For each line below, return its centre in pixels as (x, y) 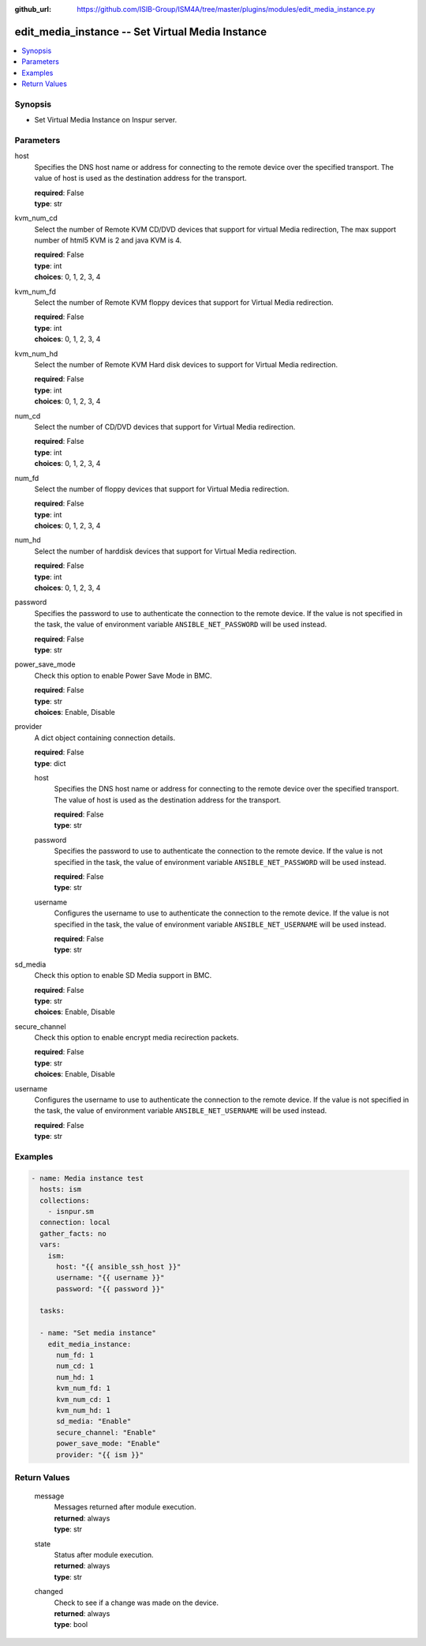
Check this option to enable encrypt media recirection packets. (136, 1038)
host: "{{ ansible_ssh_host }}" (119, 1266)
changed (49, 1592)
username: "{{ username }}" (110, 1278)
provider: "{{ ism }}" (100, 1454)
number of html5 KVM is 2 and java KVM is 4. (108, 240)
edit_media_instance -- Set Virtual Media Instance (141, 32)
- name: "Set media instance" (98, 1333)
